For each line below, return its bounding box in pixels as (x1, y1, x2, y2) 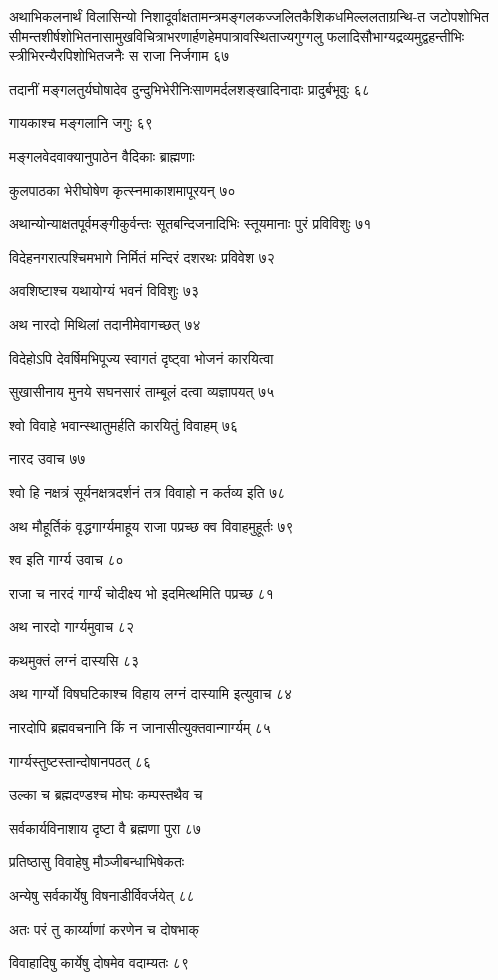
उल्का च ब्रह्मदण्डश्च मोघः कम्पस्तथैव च (9, 784, 203, 805)
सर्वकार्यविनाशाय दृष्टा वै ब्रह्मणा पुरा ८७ (9, 817, 201, 838)
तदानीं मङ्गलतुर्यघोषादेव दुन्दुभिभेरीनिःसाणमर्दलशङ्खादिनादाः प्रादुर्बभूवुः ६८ (9, 78, 370, 99)
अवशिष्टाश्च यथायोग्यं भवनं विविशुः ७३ (9, 280, 200, 301)
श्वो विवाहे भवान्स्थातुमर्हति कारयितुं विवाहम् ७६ (9, 414, 239, 435)
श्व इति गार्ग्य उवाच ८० (9, 549, 124, 570)
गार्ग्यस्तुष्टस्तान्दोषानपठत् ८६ (9, 750, 151, 771)
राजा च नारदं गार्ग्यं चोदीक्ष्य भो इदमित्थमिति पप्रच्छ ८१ (9, 582, 274, 603)
